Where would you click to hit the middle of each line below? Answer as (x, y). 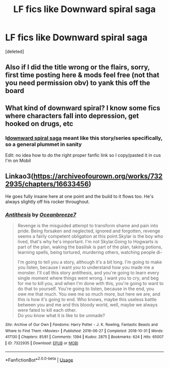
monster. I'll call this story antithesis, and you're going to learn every (88, 273)
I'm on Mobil (18, 161)
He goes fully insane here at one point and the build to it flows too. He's (79, 196)
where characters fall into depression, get (72, 116)
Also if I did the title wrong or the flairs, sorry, (77, 67)
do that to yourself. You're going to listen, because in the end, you (86, 289)
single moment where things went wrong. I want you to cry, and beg (88, 278)
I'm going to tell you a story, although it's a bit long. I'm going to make (90, 262)
